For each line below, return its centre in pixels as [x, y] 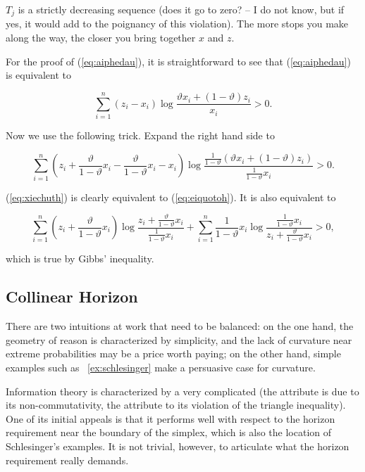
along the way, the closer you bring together [101, 38]
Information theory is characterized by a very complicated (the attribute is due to [182, 391]
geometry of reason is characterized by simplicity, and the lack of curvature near [179, 339]
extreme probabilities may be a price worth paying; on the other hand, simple [173, 353]
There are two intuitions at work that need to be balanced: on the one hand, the [180, 326]
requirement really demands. [67, 460]
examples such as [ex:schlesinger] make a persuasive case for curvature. [161, 367]
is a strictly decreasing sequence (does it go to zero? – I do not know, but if [181, 9]
